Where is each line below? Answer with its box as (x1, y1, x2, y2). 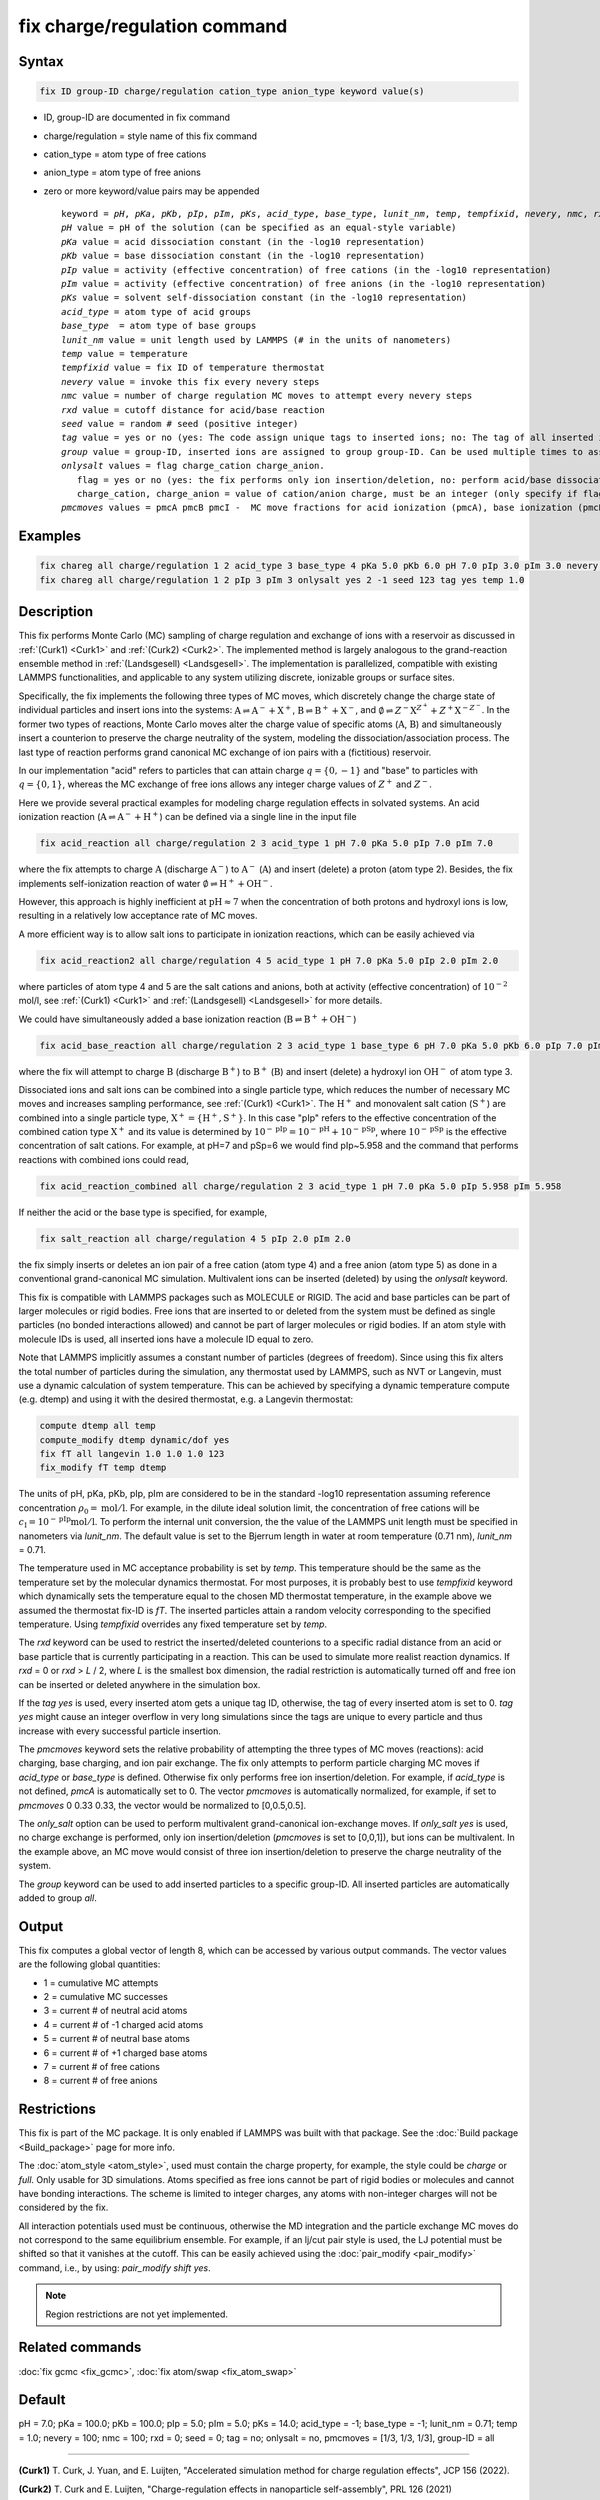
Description (18, 603, 94, 620)
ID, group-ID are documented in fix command (43, 111, 230, 124)
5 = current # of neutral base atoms (43, 2033, 190, 2045)
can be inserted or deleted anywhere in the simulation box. (18, 1678, 261, 1690)
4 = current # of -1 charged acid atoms (43, 2018, 204, 2030)
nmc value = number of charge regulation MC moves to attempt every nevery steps (61, 390, 473, 402)
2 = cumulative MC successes (43, 1991, 169, 2003)
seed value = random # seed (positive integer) (61, 418, 299, 429)
